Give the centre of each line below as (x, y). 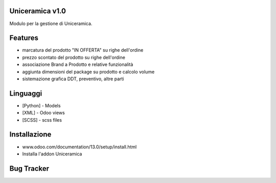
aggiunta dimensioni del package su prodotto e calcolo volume (88, 72)
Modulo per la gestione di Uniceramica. (51, 24)
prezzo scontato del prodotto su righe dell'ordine (74, 57)
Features (24, 38)
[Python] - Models (41, 105)
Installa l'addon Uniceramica (52, 154)
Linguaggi (26, 93)
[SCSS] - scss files (42, 120)
